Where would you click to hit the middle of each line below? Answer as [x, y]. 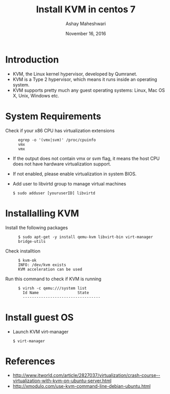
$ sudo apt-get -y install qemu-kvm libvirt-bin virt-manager [86, 237]
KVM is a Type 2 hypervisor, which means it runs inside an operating [85, 79]
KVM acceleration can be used [50, 269]
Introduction [32, 59]
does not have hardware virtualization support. [62, 164]
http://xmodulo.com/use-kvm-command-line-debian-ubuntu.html [81, 386]
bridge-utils [32, 241]
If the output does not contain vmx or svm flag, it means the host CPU [86, 158]
